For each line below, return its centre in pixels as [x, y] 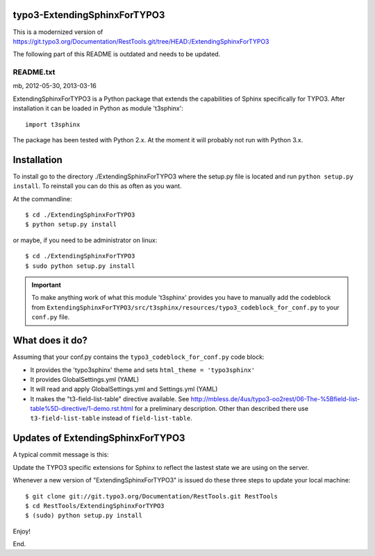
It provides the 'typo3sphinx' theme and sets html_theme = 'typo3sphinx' [143, 370]
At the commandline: [42, 199]
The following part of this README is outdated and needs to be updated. [117, 54]
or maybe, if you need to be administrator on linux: [85, 240]
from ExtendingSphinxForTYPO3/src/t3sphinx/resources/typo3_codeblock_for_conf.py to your [185, 307]
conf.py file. [51, 317]
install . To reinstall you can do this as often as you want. [97, 186]
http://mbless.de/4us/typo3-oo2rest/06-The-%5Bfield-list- [275, 398]
